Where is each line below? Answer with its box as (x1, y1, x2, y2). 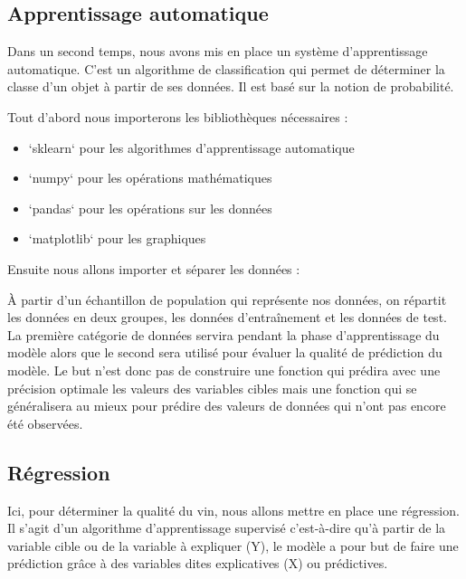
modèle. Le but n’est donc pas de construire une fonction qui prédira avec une (7, 360, 441, 379)
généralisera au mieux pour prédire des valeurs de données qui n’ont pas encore (7, 396, 446, 415)
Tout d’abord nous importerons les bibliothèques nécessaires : (7, 107, 348, 126)
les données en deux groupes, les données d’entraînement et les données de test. (7, 308, 447, 327)
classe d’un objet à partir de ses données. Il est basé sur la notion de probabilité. (7, 77, 454, 96)
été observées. (7, 413, 83, 432)
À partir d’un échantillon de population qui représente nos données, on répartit (7, 289, 447, 308)
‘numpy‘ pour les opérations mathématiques (28, 168, 272, 187)
